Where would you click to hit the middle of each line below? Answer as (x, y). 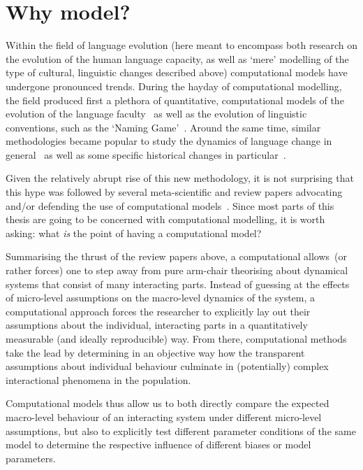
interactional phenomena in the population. (98, 379)
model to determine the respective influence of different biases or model (158, 444)
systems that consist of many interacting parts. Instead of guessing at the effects (178, 284)
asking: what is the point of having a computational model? (134, 233)
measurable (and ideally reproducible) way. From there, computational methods (176, 339)
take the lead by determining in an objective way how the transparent (155, 352)
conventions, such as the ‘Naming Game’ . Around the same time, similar (163, 127)
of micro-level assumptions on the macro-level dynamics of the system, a (161, 298)
